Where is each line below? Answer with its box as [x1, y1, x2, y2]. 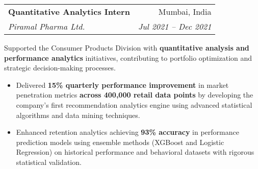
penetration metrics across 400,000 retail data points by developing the [16, 89, 253, 100]
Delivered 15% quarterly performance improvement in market [16, 79, 229, 90]
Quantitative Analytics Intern [8, 6, 130, 17]
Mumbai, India [158, 6, 212, 17]
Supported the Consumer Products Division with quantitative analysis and [4, 42, 249, 53]
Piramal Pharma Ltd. [8, 20, 85, 32]
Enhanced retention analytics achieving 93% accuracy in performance [16, 127, 239, 137]
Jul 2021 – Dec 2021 [138, 20, 212, 32]
